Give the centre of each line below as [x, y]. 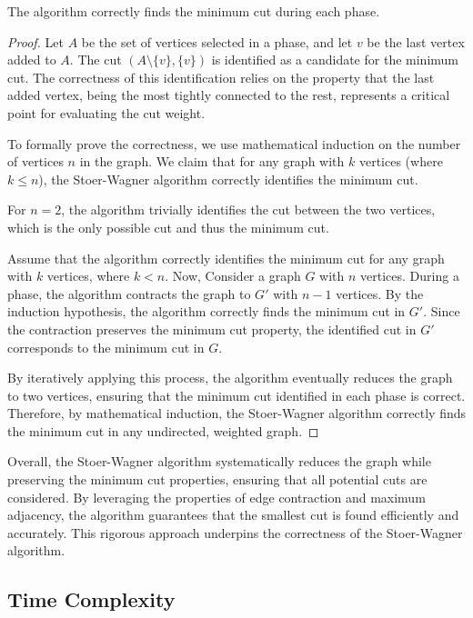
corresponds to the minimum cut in [106, 347]
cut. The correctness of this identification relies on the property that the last [221, 77]
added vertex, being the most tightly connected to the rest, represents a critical [229, 95]
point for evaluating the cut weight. [106, 112]
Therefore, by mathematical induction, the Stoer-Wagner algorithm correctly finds [236, 413]
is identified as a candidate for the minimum [335, 60]
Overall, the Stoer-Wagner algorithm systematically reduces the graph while [219, 461]
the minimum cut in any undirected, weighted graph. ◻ [163, 430]
